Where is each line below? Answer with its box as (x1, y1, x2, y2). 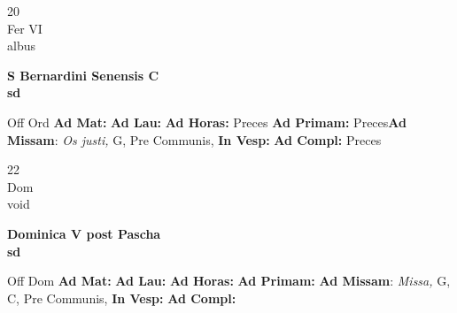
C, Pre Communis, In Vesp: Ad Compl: (7, 288, 236, 307)
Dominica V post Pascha (7, 224, 161, 242)
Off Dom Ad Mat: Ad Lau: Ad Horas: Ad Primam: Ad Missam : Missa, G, (7, 271, 451, 290)
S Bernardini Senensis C (7, 65, 159, 84)
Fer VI (7, 19, 43, 37)
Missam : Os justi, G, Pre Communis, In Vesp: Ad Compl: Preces (7, 130, 382, 149)
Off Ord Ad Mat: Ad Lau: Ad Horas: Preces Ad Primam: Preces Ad (7, 112, 407, 131)
